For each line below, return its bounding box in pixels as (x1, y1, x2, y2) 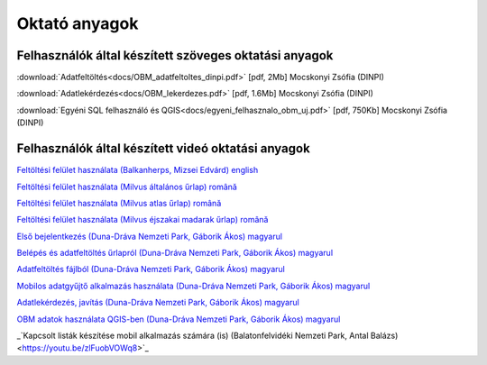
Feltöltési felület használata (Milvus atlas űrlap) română (16, 197, 222, 208)
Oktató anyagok (16, 14, 139, 33)
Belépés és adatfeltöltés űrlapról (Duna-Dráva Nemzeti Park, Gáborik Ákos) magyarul (16, 248, 334, 259)
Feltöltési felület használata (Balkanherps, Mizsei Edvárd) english (16, 165, 259, 176)
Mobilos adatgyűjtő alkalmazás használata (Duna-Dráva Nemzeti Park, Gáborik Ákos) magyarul (16, 280, 371, 291)
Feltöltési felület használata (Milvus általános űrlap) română (16, 181, 238, 192)
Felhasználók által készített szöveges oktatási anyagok (16, 48, 334, 63)
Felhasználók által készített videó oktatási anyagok (16, 141, 310, 157)
